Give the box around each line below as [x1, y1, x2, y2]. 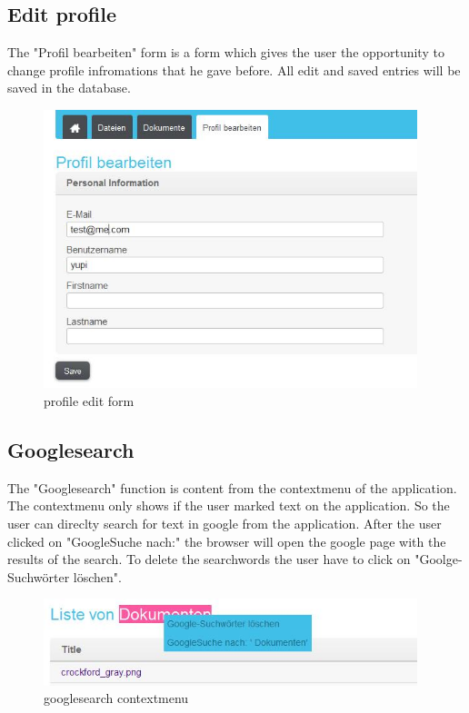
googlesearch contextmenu [44, 688, 189, 708]
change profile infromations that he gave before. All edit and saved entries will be [7, 60, 461, 79]
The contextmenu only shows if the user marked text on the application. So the [7, 496, 450, 515]
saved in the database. [7, 78, 131, 97]
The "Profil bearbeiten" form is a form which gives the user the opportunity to [7, 43, 444, 62]
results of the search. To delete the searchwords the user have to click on [7, 550, 411, 569]
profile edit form [44, 391, 135, 410]
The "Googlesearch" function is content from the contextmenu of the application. [7, 478, 457, 497]
